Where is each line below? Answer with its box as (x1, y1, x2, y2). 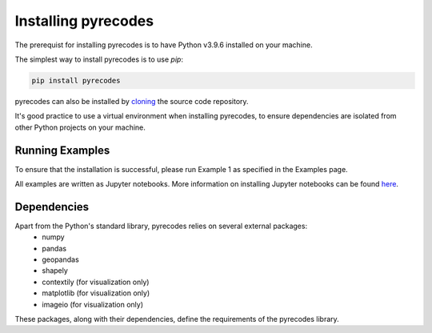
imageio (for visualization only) (42, 299, 144, 309)
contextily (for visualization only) (42, 277, 150, 287)
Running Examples (14, 143, 110, 157)
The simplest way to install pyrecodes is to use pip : (14, 54, 184, 64)
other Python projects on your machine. (14, 122, 146, 132)
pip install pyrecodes (31, 76, 121, 85)
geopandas (42, 255, 79, 264)
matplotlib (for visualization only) (42, 288, 150, 298)
